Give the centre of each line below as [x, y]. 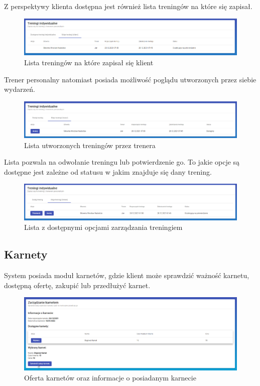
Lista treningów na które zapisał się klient [89, 62]
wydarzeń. [20, 89]
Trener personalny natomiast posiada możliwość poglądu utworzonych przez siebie [130, 79]
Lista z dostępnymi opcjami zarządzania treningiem [103, 227]
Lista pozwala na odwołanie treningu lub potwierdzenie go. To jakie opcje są [122, 162]
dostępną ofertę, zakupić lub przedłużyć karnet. [77, 285]
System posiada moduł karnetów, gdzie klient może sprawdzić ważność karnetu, [127, 275]
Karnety [26, 254]
